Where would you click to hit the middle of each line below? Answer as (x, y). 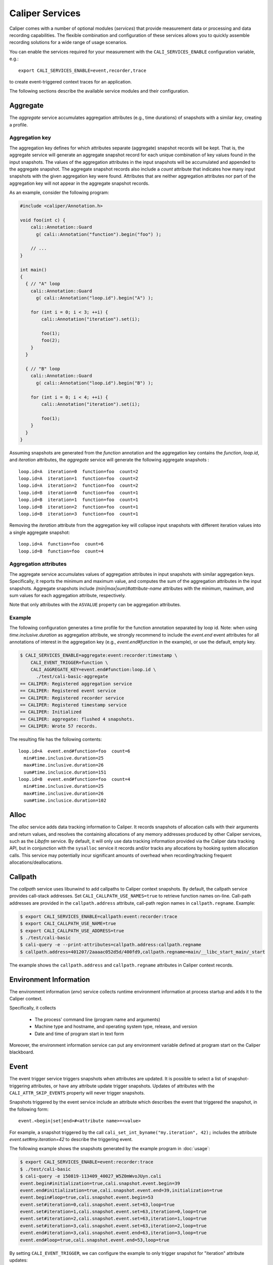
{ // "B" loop (43, 369)
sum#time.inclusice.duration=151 (65, 772)
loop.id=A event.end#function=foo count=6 (75, 751)
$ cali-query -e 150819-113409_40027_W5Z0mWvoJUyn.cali (91, 1176)
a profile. (18, 124)
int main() (33, 270)
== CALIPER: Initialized (51, 712)
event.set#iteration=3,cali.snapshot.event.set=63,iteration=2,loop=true (113, 1226)
